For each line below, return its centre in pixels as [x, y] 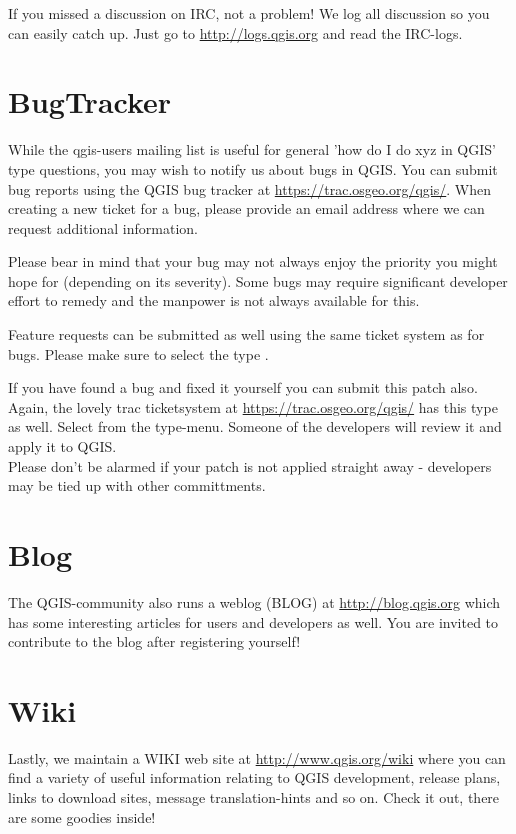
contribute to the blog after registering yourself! [154, 641]
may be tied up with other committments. [137, 485]
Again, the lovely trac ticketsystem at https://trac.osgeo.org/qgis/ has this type [253, 406]
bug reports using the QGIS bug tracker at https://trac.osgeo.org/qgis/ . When [249, 188]
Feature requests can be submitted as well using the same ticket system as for [246, 334]
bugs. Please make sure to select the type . [138, 353]
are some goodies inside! [82, 816]
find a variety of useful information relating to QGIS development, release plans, [254, 777]
